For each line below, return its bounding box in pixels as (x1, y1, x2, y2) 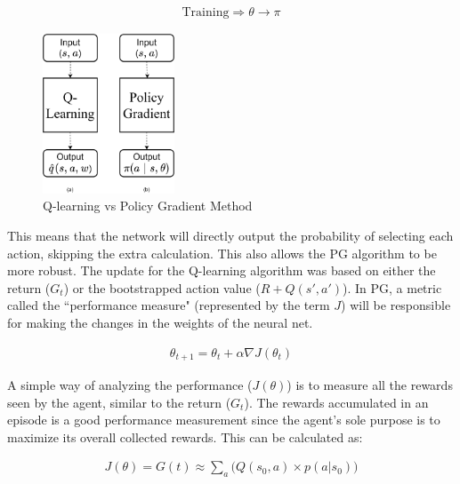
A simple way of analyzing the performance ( (7, 376, 253, 394)
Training (182, 6, 230, 20)
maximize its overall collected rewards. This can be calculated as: (7, 427, 363, 446)
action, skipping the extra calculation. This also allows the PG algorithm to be (7, 243, 437, 262)
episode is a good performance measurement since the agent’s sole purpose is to (7, 410, 440, 429)
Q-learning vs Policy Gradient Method (43, 196, 253, 215)
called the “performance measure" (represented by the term (7, 296, 330, 314)
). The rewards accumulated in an (244, 393, 429, 411)
